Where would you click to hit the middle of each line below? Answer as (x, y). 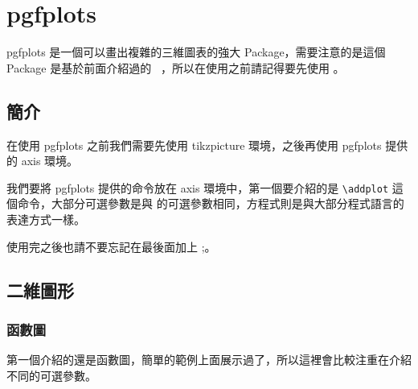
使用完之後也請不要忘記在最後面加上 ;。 (111, 246)
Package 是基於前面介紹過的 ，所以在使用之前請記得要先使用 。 (176, 67)
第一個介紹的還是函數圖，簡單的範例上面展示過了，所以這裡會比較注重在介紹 (209, 360)
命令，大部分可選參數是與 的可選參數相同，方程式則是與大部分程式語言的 (211, 203)
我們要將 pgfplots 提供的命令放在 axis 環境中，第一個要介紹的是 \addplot (198, 187)
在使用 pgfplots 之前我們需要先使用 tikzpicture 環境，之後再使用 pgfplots (194, 145)
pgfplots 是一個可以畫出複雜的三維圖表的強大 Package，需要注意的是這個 (196, 52)
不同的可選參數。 (51, 375)
